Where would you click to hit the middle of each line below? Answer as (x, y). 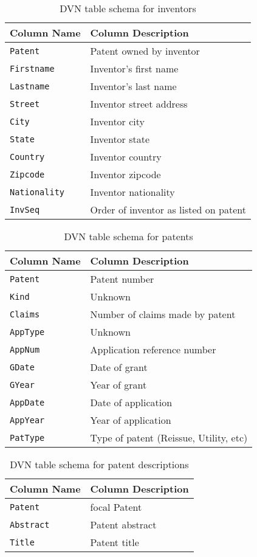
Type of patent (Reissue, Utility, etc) (169, 438)
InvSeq (25, 209)
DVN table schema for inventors (128, 8)
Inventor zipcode (125, 174)
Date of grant (119, 367)
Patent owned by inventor (145, 51)
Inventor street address (139, 104)
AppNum (25, 349)
